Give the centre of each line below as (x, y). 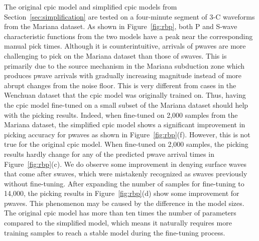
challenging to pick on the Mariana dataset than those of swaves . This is (115, 55)
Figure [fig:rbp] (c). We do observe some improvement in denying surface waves (125, 164)
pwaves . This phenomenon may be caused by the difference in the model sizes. (124, 203)
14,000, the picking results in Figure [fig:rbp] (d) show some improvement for (122, 193)
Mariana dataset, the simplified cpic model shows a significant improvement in (125, 125)
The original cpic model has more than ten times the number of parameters (120, 213)
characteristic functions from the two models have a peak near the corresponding (128, 36)
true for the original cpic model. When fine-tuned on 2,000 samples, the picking (126, 144)
